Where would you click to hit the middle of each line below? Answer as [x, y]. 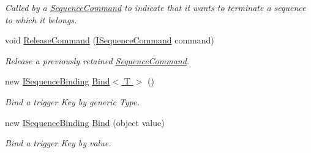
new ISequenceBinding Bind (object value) [85, 122]
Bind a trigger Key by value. [58, 143]
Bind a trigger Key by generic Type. [72, 101]
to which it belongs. [41, 19]
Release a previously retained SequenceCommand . [97, 60]
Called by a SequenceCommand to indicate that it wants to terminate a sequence [155, 7]
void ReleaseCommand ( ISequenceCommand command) [110, 40]
